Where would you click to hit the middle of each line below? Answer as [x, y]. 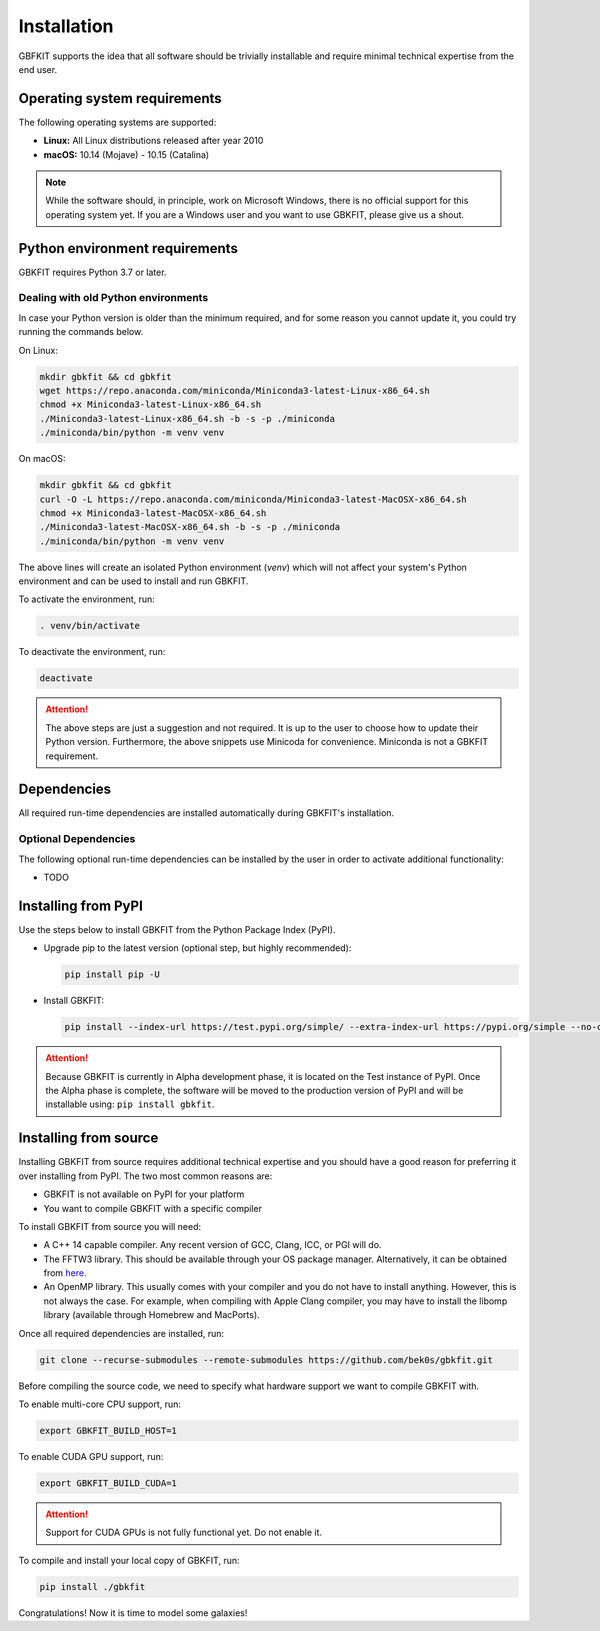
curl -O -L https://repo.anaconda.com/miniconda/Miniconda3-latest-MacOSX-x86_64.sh [253, 499]
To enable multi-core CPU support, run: [100, 1404]
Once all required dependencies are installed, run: [121, 1333]
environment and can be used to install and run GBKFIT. [133, 581]
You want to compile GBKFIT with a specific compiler [152, 1208]
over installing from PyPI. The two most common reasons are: [145, 1176]
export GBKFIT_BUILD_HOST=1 [108, 1430]
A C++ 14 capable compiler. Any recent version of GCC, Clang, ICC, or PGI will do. [212, 1245]
